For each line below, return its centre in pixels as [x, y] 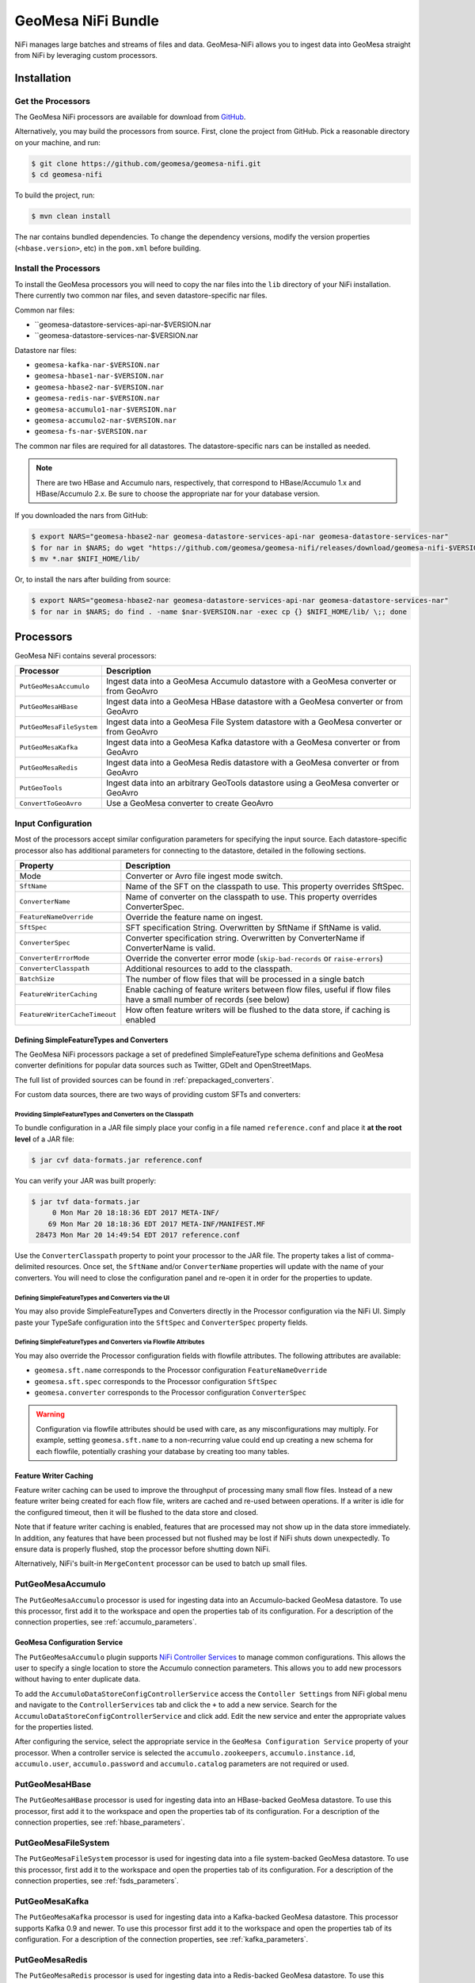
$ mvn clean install [71, 217]
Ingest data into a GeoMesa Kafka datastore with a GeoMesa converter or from [253, 742]
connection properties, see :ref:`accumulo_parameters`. [106, 1622]
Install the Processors [57, 268]
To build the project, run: [55, 195]
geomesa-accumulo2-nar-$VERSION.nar [106, 421]
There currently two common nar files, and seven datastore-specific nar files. [141, 295]
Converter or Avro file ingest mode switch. [204, 876]
